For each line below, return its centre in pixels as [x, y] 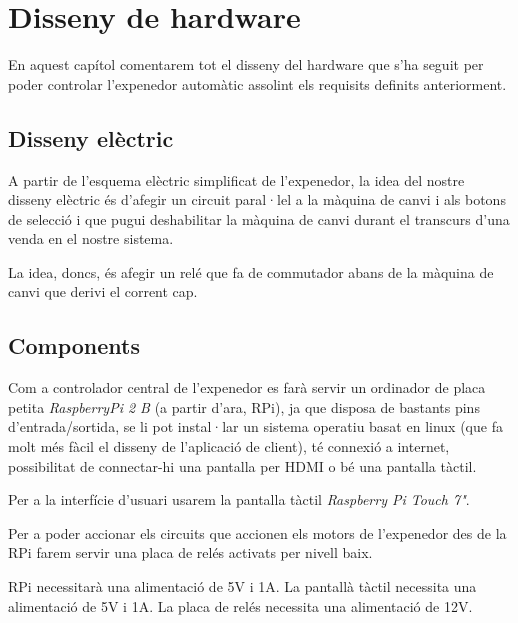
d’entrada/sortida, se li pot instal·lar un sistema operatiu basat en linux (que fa [255, 426]
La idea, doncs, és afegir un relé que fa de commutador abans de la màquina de [251, 271]
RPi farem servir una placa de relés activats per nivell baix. [190, 552]
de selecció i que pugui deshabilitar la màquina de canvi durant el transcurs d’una [259, 218]
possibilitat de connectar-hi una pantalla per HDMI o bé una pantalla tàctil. [242, 465]
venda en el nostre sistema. [91, 238]
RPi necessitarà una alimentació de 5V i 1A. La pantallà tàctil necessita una [242, 586]
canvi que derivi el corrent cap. [103, 291]
